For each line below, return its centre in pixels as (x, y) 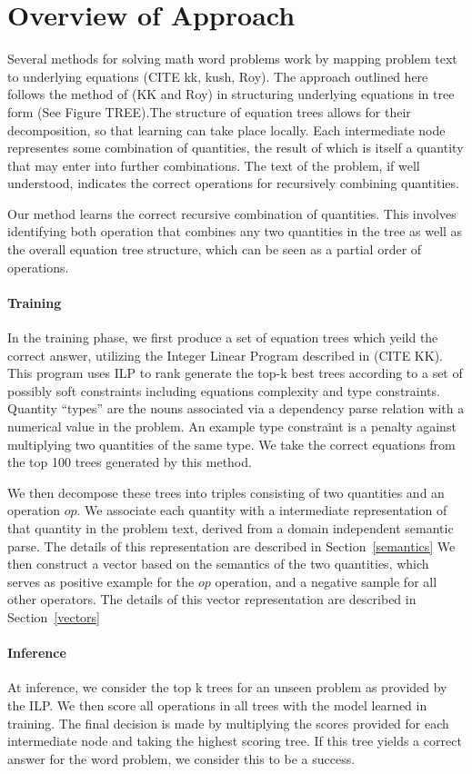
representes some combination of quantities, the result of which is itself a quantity (236, 148)
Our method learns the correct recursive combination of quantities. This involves (232, 213)
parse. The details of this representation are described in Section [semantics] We (231, 546)
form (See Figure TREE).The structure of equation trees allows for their (209, 111)
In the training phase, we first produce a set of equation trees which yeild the (223, 337)
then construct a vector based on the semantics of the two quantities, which (218, 564)
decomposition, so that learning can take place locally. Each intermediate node (226, 129)
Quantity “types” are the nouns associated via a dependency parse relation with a (236, 408)
